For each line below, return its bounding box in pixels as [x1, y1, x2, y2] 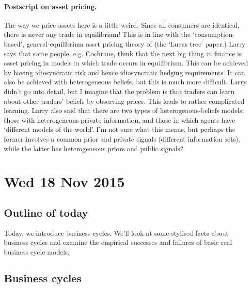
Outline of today [4, 205, 88, 220]
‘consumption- [192, 29, 235, 39]
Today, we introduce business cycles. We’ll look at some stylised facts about [4, 227, 229, 238]
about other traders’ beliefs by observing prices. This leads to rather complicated [4, 96, 245, 106]
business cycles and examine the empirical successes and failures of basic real [4, 237, 232, 247]
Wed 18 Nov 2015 [4, 172, 125, 192]
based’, [4, 38, 25, 48]
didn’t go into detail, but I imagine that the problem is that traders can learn [4, 86, 235, 96]
